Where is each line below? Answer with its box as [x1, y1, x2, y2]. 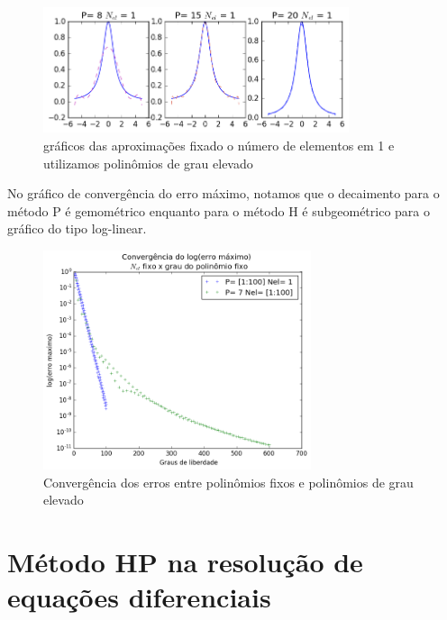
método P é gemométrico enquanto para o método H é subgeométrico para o [7, 201, 430, 220]
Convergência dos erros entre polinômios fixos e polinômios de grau [43, 472, 414, 491]
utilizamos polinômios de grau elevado [43, 153, 253, 172]
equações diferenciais [7, 579, 271, 615]
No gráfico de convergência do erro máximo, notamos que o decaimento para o [7, 184, 440, 203]
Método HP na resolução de [7, 542, 363, 579]
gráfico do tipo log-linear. [7, 219, 147, 238]
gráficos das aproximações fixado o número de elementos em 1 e [43, 135, 395, 154]
